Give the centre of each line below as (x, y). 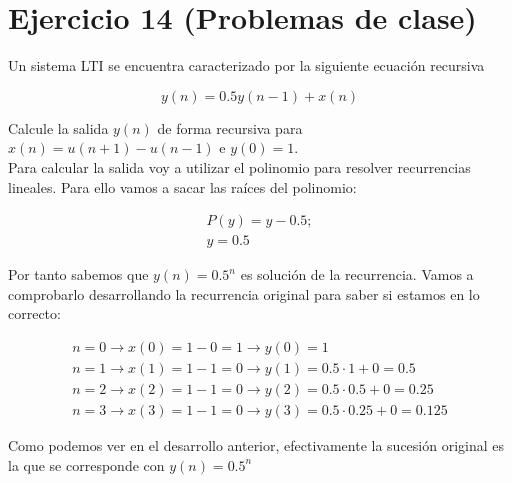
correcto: (34, 313)
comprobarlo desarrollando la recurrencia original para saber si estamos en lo (244, 293)
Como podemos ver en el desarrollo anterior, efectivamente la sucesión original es (256, 445)
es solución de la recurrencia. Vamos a (357, 274)
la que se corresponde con (86, 464)
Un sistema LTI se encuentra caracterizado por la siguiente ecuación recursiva (246, 65)
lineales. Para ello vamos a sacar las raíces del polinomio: (182, 186)
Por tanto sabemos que (78, 274)
